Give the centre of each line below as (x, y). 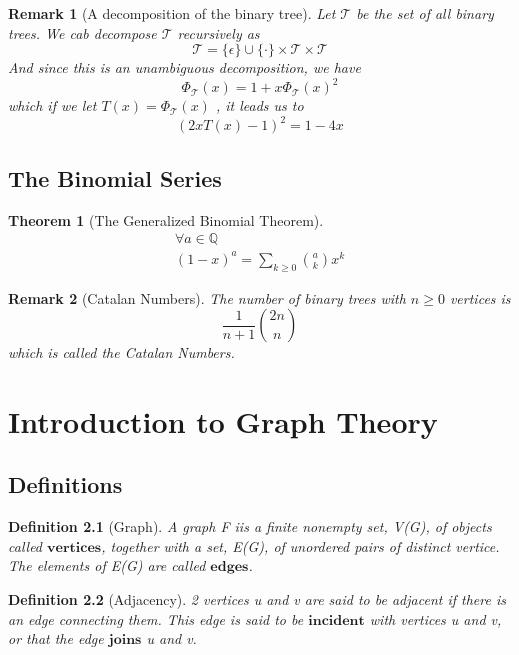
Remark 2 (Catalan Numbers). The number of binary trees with (207, 297)
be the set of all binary (425, 13)
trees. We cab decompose (82, 32)
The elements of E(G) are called (107, 565)
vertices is (480, 297)
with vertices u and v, (435, 618)
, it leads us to (259, 105)
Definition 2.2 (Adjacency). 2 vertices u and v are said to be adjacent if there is (257, 599)
